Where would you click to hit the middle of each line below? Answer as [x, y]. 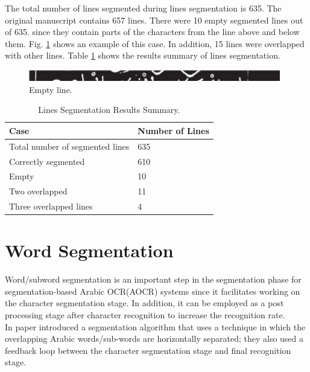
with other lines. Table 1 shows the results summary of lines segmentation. [143, 55]
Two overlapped [38, 191]
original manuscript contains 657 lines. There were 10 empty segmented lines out [154, 20]
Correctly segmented [47, 161]
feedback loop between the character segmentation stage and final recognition [148, 350]
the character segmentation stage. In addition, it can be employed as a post [144, 303]
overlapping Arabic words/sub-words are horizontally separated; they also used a [154, 338]
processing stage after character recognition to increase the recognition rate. [145, 315]
